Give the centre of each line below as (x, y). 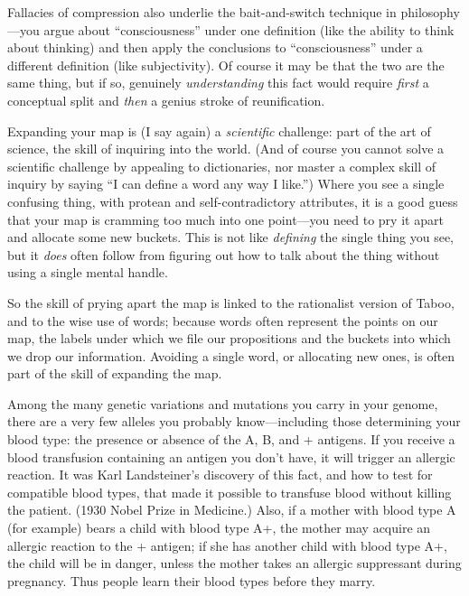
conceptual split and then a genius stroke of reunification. (166, 100)
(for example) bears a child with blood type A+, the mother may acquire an (219, 528)
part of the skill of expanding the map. (115, 373)
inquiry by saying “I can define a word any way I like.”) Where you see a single (226, 184)
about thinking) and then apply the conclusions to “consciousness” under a (215, 47)
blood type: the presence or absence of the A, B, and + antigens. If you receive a (231, 439)
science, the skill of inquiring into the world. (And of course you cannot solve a (226, 149)
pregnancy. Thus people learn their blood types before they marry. (192, 580)
